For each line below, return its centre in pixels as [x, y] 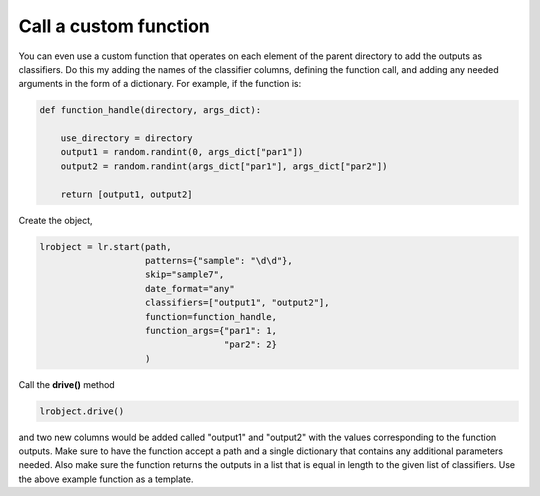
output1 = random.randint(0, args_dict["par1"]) [182, 152]
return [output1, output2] [127, 194]
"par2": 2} [250, 344]
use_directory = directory [127, 138]
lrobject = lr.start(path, [105, 246]
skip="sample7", [185, 274]
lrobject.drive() [82, 411]
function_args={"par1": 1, [211, 330]
